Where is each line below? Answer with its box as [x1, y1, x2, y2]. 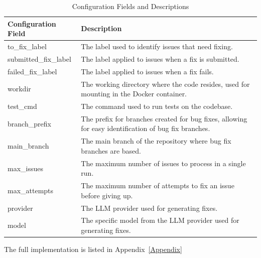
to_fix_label [8, 41, 47, 52]
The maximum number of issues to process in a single [81, 158, 246, 168]
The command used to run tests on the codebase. [81, 101, 233, 111]
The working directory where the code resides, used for [81, 78, 250, 89]
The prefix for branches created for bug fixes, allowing [81, 113, 247, 123]
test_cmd [8, 101, 37, 111]
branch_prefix [8, 118, 51, 128]
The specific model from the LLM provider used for [81, 215, 239, 225]
